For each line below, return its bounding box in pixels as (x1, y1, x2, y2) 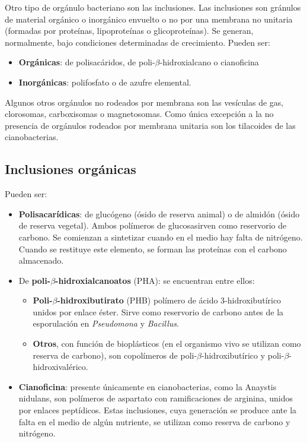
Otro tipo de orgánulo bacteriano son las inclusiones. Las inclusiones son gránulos (5, 1, 301, 13)
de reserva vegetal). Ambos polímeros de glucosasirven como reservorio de (18, 219, 287, 232)
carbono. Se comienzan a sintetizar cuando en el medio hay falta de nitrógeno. (18, 230, 303, 243)
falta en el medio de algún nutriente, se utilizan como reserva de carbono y (18, 415, 290, 428)
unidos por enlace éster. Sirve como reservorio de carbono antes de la (33, 305, 284, 318)
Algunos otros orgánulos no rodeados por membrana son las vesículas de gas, (5, 96, 284, 108)
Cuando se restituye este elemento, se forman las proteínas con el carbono (18, 242, 287, 255)
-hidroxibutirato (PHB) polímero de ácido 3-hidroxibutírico (57, 294, 282, 306)
